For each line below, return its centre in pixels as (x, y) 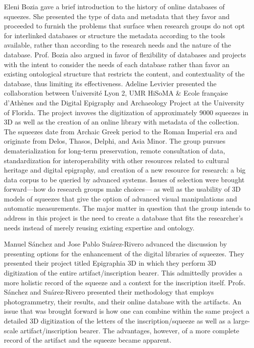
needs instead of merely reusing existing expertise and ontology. (99, 227)
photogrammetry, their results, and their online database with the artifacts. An (123, 301)
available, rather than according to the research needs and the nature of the (117, 45)
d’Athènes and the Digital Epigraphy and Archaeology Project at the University (124, 102)
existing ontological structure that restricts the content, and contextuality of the (124, 74)
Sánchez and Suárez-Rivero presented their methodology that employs (109, 292)
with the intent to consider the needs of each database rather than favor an (117, 64)
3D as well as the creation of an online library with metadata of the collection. (122, 122)
